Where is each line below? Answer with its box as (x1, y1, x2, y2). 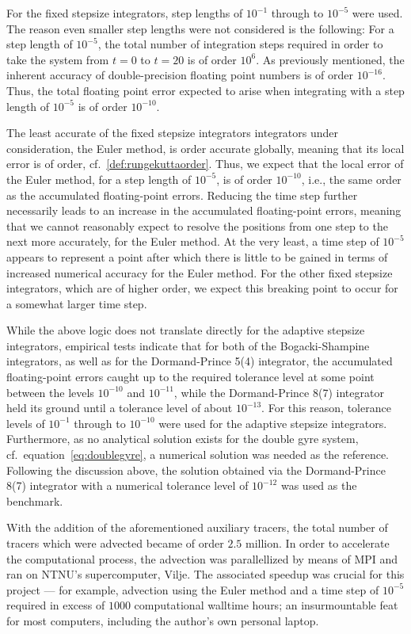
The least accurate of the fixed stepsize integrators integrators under (6, 124, 339, 141)
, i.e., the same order (301, 170, 401, 187)
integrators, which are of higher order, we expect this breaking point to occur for (6, 280, 398, 296)
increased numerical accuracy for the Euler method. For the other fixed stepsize (6, 264, 393, 281)
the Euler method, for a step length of (6, 170, 192, 187)
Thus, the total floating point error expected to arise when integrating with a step (6, 82, 405, 98)
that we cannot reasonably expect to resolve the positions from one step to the (6, 217, 388, 234)
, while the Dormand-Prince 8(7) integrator (173, 384, 384, 400)
